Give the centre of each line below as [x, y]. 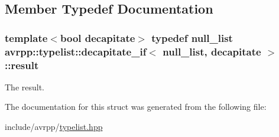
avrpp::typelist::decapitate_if [76, 51]
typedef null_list [192, 37]
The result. [25, 87]
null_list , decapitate [212, 51]
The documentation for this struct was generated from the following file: [136, 107]
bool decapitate [98, 37]
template [26, 37]
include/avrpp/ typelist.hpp [54, 127]
